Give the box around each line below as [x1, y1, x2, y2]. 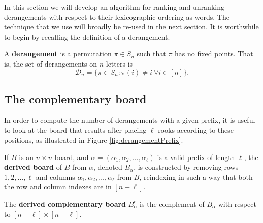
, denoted [93, 162, 122, 172]
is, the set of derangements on [4, 58, 97, 69]
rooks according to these [158, 124, 234, 135]
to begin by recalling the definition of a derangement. [4, 31, 170, 42]
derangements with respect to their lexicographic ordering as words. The [4, 11, 229, 22]
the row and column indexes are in [4, 181, 112, 192]
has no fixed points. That [175, 48, 253, 59]
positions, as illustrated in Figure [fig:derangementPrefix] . [4, 134, 183, 145]
